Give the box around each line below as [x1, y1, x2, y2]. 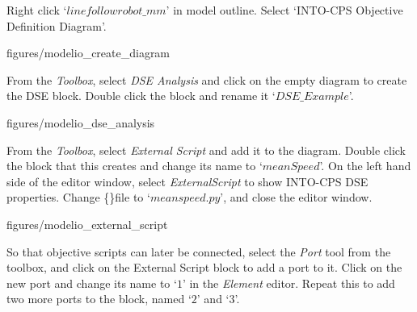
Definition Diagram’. [6, 17, 107, 34]
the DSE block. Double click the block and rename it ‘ [6, 87, 276, 104]
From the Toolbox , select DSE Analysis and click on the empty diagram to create [6, 71, 407, 88]
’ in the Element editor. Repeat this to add [182, 274, 395, 291]
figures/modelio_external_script [6, 215, 168, 232]
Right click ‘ [6, 2, 67, 18]
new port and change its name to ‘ [6, 274, 177, 291]
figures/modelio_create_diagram [6, 44, 171, 61]
